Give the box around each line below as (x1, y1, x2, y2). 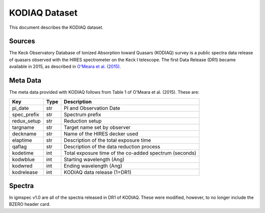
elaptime (12, 137, 32, 144)
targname (12, 124, 34, 130)
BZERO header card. (9, 201, 51, 207)
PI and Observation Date (64, 105, 120, 111)
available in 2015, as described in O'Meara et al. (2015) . (9, 64, 121, 69)
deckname (12, 130, 37, 137)
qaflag (12, 143, 27, 150)
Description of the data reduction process (64, 143, 160, 150)
